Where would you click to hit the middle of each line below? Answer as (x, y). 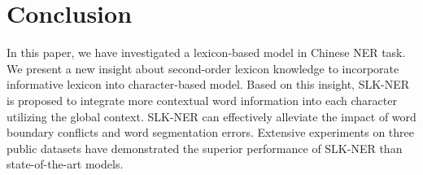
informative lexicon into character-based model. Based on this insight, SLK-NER (208, 84)
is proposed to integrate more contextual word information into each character (202, 100)
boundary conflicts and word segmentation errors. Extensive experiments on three (210, 132)
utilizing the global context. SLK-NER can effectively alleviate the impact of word (211, 116)
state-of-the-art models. (65, 164)
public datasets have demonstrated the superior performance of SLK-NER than (205, 148)
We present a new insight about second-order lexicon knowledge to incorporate (203, 68)
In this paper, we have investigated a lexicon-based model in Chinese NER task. (206, 52)
